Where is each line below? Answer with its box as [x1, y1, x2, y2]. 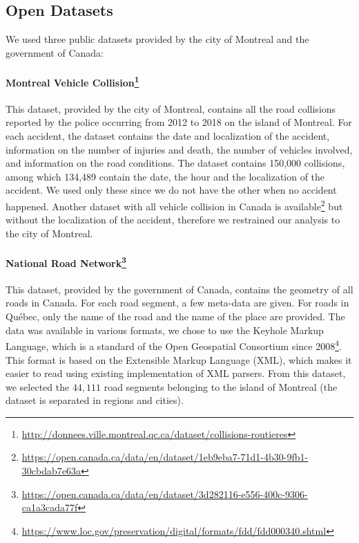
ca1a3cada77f [21, 500, 78, 515]
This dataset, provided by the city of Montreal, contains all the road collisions [6, 101, 336, 116]
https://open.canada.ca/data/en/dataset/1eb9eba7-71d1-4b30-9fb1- [21, 450, 309, 464]
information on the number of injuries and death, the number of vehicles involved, [6, 142, 353, 156]
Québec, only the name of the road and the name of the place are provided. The [6, 309, 345, 324]
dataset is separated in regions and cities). [6, 393, 184, 407]
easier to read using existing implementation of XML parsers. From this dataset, [6, 366, 346, 380]
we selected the [6, 379, 70, 394]
